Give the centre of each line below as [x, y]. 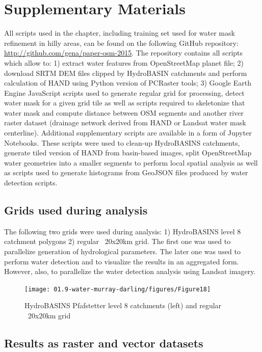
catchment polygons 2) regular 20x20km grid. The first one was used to [117, 241]
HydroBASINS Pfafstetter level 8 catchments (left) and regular [123, 305]
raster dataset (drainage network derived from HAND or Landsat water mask [125, 123]
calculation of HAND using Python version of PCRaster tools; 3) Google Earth [128, 83]
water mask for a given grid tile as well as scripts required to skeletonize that [125, 103]
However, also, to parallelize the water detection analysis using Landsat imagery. [130, 271]
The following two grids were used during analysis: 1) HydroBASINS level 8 [123, 231]
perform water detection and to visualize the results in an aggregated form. [122, 261]
